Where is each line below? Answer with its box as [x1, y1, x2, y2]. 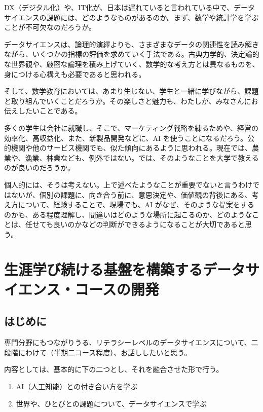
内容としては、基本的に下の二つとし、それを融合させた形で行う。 [4, 364, 223, 374]
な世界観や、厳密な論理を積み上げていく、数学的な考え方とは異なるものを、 [4, 58, 259, 69]
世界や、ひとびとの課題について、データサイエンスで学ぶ [16, 398, 207, 408]
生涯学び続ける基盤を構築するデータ [4, 258, 246, 279]
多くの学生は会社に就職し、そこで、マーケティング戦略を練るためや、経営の [4, 122, 258, 133]
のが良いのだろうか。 [4, 162, 74, 173]
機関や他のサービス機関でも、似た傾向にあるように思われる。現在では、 [11, 142, 252, 153]
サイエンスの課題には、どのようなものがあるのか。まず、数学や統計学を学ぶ [4, 12, 259, 22]
